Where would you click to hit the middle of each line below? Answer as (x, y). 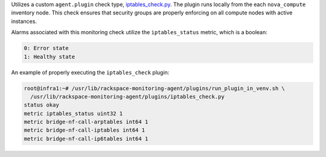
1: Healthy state (50, 57)
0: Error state (46, 48)
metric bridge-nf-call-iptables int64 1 (84, 130)
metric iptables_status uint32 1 (73, 113)
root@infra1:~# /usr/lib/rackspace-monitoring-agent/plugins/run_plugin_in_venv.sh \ (154, 88)
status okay (42, 105)
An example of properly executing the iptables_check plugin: (90, 72)
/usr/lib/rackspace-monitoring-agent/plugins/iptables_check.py (127, 97)
